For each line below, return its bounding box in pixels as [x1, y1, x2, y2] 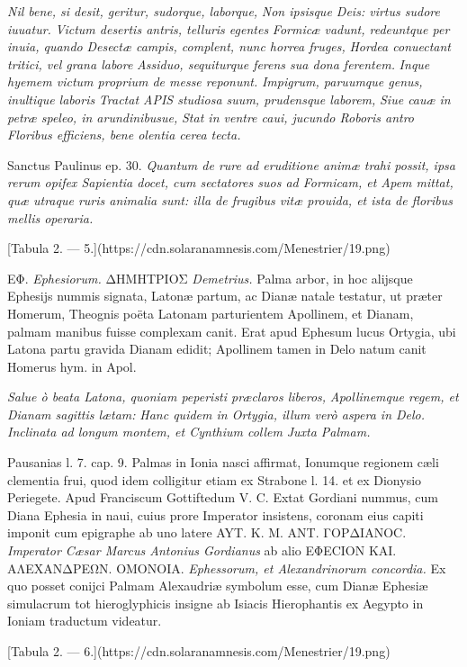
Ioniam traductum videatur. [7, 611, 162, 630]
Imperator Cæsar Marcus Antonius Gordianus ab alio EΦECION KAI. [7, 541, 397, 560]
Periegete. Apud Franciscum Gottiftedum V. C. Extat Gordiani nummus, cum [7, 488, 439, 507]
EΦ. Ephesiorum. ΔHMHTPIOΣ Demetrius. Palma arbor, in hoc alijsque [7, 268, 413, 287]
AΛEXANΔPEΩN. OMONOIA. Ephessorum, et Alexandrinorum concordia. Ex [7, 558, 446, 577]
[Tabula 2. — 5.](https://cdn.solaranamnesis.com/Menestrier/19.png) [7, 239, 391, 257]
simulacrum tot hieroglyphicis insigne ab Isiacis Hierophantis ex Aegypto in [7, 593, 424, 612]
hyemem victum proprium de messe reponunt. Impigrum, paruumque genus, [7, 72, 423, 91]
